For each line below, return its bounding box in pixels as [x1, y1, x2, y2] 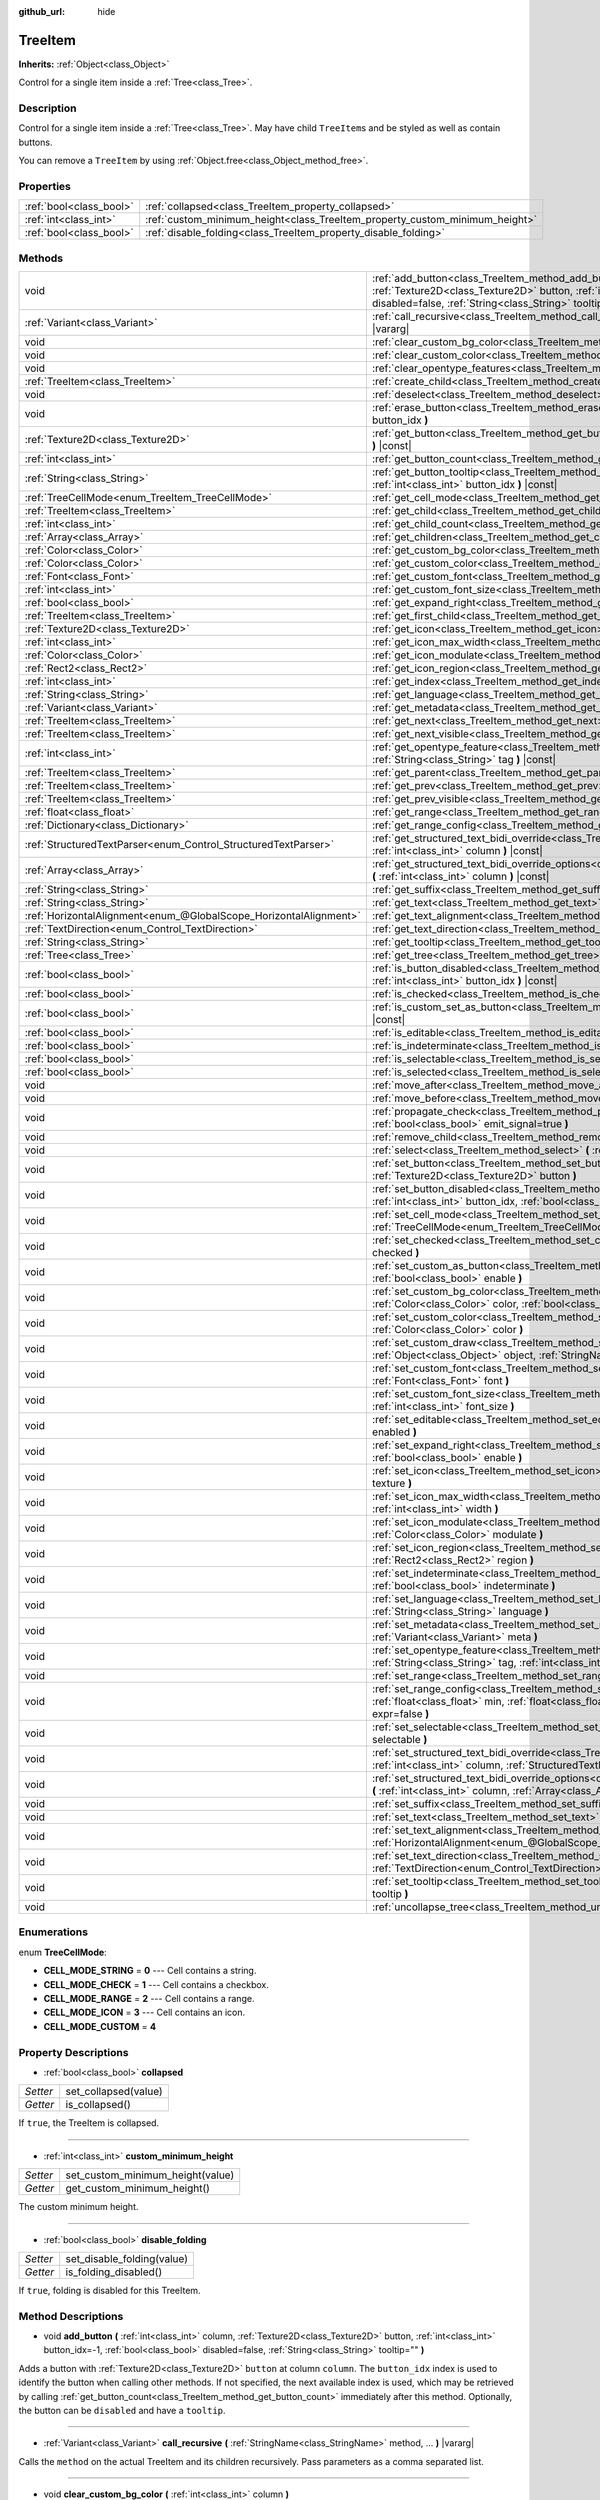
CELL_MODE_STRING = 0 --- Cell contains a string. [43, 1965, 257, 1977]
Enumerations [18, 1925, 89, 1939]
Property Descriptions [18, 2045, 129, 2059]
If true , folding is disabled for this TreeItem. [18, 2284, 201, 2296]
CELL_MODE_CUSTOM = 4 [43, 2020, 157, 2032]
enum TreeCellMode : [18, 1946, 107, 1958]
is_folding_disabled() [65, 2265, 163, 2279]
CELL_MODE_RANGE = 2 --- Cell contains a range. [43, 1993, 255, 2005]
